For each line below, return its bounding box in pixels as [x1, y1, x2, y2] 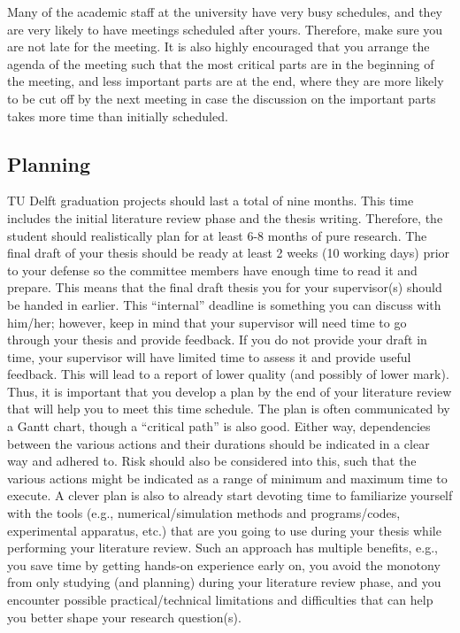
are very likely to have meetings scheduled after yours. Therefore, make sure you [7, 19, 443, 38]
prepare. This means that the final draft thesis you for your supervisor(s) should [7, 278, 442, 297]
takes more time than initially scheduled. [7, 106, 228, 125]
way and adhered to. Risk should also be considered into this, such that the [7, 452, 417, 470]
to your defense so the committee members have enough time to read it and [7, 260, 418, 279]
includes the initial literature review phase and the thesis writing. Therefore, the [7, 208, 443, 227]
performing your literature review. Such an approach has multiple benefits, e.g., [7, 538, 438, 557]
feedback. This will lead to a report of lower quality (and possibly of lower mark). [7, 365, 449, 383]
